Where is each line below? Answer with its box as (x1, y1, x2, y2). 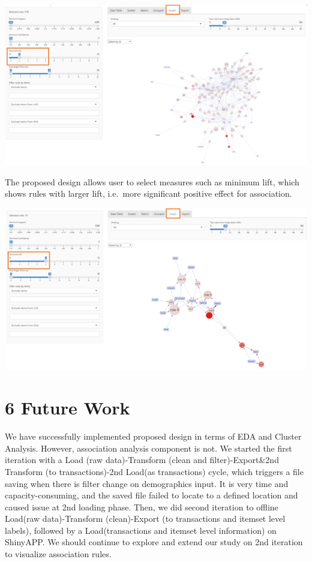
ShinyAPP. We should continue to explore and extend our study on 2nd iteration (5, 536, 303, 548)
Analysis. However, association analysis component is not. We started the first (5, 441, 292, 454)
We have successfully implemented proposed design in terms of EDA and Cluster (5, 430, 302, 443)
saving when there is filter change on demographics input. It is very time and (5, 477, 289, 489)
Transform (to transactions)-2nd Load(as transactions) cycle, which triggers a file (5, 465, 304, 477)
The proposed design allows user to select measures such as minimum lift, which (5, 175, 299, 188)
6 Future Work (5, 395, 130, 420)
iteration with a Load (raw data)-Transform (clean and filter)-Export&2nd (5, 453, 279, 466)
